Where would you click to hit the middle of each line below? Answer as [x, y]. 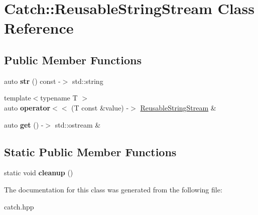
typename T [59, 98]
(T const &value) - [100, 107]
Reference [39, 28]
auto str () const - [32, 81]
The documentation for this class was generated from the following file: [113, 189]
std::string [88, 81]
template [18, 98]
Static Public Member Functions [90, 151]
